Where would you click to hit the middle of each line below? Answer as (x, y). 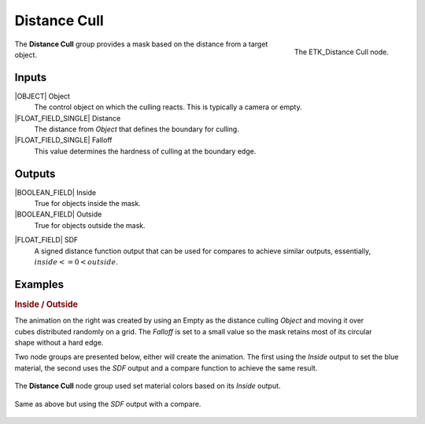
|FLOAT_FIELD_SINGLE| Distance (68, 118)
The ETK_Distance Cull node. (341, 52)
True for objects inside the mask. (87, 204)
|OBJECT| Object (42, 96)
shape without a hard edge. (59, 343)
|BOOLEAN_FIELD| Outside (58, 214)
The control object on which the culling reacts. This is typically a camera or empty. (168, 107)
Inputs (31, 77)
